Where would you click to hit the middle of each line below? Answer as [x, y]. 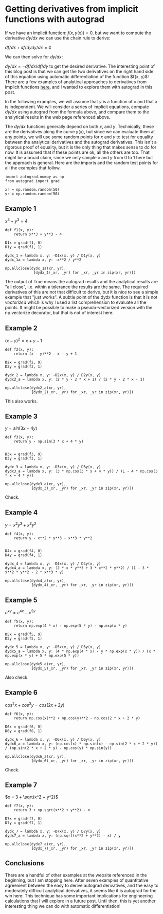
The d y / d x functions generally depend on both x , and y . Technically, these [80, 126]
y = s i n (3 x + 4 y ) [21, 428]
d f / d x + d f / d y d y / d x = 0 [28, 47]
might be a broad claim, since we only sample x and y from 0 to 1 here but [79, 157]
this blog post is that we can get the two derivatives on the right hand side [79, 71]
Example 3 [21, 416]
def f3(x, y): [19, 437]
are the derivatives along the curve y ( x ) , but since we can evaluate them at [80, 131]
